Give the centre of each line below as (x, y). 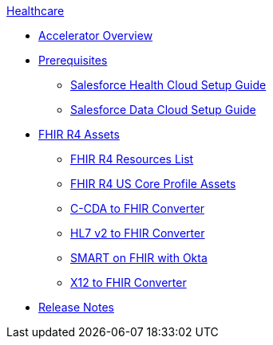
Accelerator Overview (96, 35)
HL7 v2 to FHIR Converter (138, 233)
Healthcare (36, 11)
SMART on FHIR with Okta (139, 258)
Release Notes (76, 307)
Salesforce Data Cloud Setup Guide (163, 110)
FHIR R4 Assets (79, 134)
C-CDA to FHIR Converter (138, 208)
